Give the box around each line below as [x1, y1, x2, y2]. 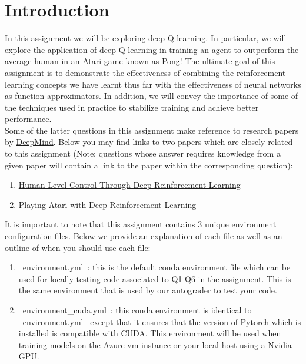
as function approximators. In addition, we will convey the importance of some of [5, 90, 298, 102]
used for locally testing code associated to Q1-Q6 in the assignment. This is [18, 272, 291, 284]
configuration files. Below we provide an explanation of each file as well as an [5, 230, 282, 242]
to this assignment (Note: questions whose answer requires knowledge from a [5, 147, 281, 160]
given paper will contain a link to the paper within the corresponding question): [5, 158, 293, 171]
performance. [5, 112, 52, 125]
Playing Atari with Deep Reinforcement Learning [18, 198, 197, 210]
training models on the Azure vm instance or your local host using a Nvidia [18, 338, 292, 350]
